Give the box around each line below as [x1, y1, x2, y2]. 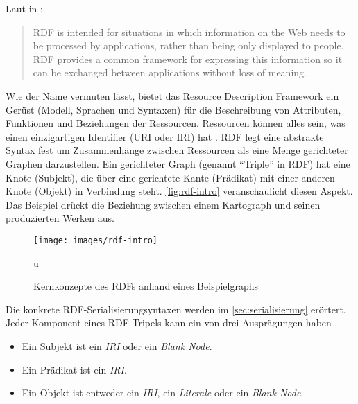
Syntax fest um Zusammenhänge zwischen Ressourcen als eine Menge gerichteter [6, 143, 348, 157]
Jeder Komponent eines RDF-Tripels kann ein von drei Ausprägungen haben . [6, 315, 338, 330]
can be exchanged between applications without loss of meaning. [33, 65, 307, 80]
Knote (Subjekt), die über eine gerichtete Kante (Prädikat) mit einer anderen [6, 170, 335, 184]
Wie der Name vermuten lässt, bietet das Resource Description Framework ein [6, 88, 339, 103]
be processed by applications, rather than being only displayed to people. [33, 38, 344, 53]
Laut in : [6, 1, 43, 15]
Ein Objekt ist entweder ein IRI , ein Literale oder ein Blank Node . [22, 385, 304, 400]
